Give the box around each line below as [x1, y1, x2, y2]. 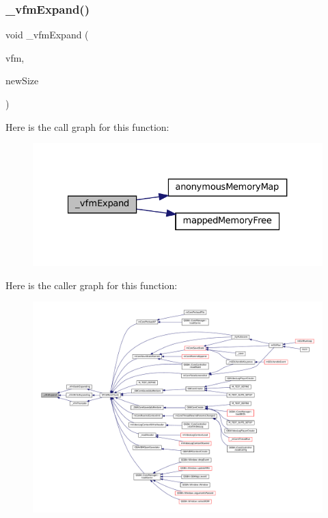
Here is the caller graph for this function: [5, 277, 178, 292]
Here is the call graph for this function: [5, 119, 169, 134]
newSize [5, 73, 39, 88]
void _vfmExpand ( [5, 27, 89, 42]
